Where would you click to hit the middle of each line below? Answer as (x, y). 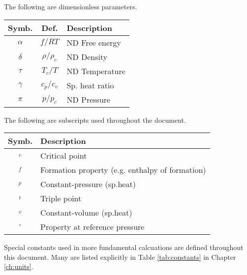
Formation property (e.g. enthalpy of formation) (123, 170)
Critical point (64, 156)
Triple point (61, 198)
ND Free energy (94, 42)
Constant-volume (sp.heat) (86, 213)
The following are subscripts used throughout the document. (95, 120)
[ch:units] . (19, 266)
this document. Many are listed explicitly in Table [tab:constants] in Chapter (120, 257)
